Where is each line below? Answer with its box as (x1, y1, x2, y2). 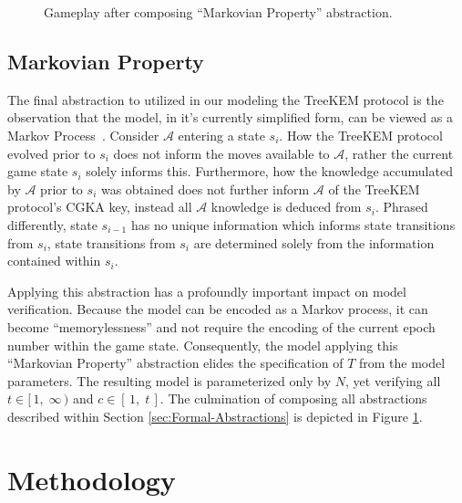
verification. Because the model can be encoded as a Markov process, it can (7, 299, 428, 319)
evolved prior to (7, 143, 96, 162)
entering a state (178, 125, 265, 144)
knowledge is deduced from (210, 197, 362, 216)
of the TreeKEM (328, 179, 420, 198)
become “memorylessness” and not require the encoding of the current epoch (7, 317, 436, 336)
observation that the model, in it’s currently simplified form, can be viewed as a (7, 108, 453, 127)
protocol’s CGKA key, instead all (7, 197, 192, 216)
